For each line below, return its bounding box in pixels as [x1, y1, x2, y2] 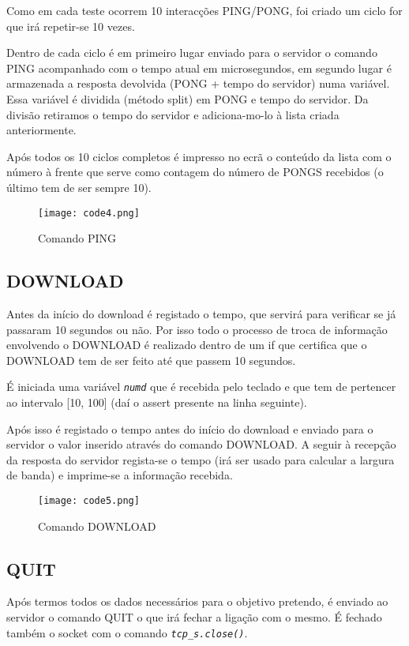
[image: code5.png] [38, 494, 140, 506]
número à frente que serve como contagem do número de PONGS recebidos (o [6, 163, 384, 180]
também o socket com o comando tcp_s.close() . [6, 624, 248, 640]
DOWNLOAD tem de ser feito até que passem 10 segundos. [6, 351, 296, 368]
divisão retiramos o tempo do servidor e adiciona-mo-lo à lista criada [6, 106, 340, 122]
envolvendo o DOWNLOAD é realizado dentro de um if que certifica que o [6, 336, 367, 353]
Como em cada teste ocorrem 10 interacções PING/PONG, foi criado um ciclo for [6, 2, 403, 18]
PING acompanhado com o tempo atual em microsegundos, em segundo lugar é [6, 59, 392, 76]
